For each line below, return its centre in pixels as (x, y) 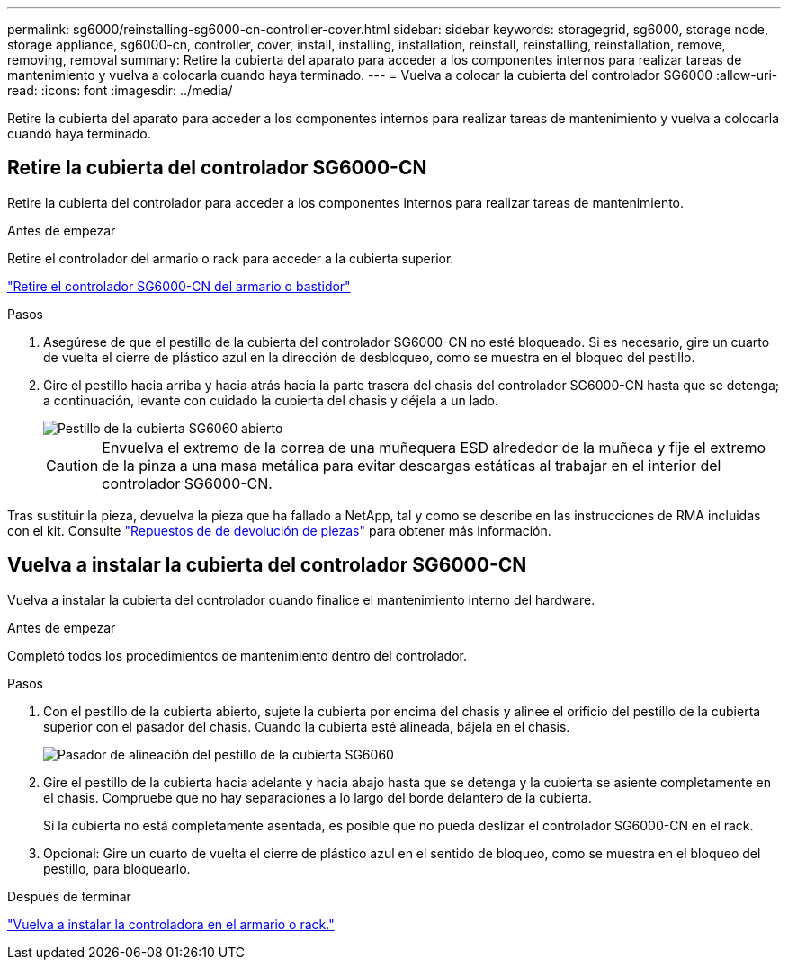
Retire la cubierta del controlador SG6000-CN (217, 168)
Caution (72, 465)
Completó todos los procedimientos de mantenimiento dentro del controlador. (237, 655)
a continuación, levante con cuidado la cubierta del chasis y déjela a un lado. (271, 400)
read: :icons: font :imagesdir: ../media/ (120, 90)
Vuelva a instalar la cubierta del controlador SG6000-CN (267, 565)
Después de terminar (69, 896)
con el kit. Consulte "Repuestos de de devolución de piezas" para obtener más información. (279, 530)
